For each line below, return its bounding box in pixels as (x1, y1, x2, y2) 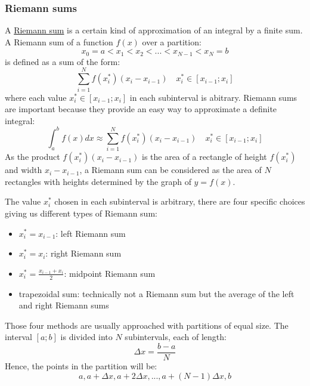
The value (5, 195, 41, 208)
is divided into (60, 331, 113, 343)
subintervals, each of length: (125, 331, 227, 343)
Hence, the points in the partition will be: (5, 360, 157, 372)
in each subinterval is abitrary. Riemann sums (129, 91, 297, 103)
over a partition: (142, 35, 201, 48)
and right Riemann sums (18, 299, 109, 311)
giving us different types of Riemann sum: (5, 206, 157, 219)
